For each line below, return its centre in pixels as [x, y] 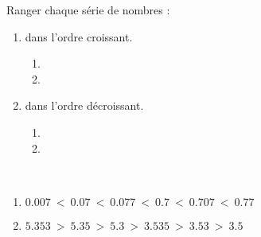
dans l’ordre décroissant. [84, 105]
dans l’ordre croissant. [79, 36]
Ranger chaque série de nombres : [88, 10]
